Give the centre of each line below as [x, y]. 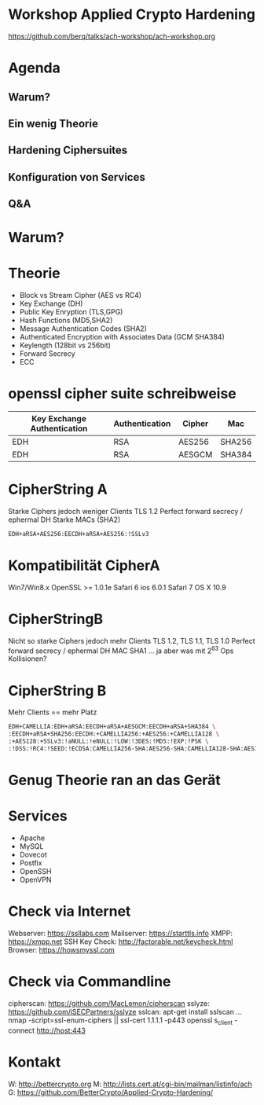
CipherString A [58, 490]
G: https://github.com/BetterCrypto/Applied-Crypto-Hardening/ [111, 1092]
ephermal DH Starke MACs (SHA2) [64, 519]
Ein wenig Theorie [53, 123]
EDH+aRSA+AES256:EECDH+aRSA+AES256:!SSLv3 [79, 534]
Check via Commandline [90, 982]
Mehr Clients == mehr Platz [53, 712]
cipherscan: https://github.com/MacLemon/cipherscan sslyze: [109, 1003]
